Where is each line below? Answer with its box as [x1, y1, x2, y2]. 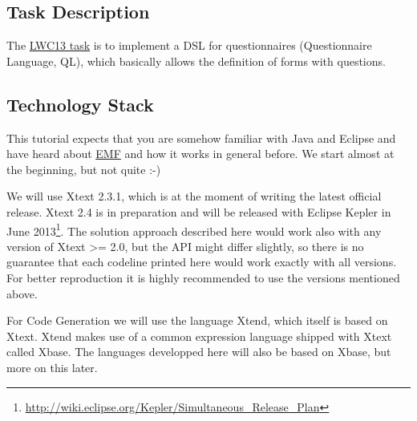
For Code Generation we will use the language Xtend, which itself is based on [6, 312, 388, 329]
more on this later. [6, 358, 98, 375]
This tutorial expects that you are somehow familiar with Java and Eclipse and [6, 129, 396, 146]
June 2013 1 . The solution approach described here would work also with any [6, 220, 382, 239]
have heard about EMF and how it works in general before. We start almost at [6, 145, 395, 162]
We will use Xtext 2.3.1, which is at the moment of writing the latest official [6, 188, 382, 204]
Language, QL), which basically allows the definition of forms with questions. [6, 52, 386, 69]
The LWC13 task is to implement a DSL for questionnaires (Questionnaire [6, 37, 372, 54]
